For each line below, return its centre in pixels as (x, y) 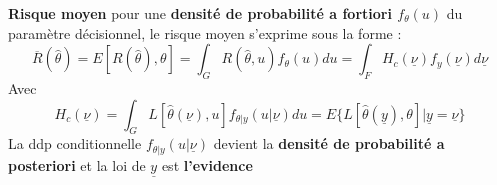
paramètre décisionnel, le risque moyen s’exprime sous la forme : (205, 32)
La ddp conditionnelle (75, 143)
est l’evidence (207, 164)
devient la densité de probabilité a (329, 143)
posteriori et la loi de (77, 164)
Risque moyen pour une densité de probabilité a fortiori (200, 13)
